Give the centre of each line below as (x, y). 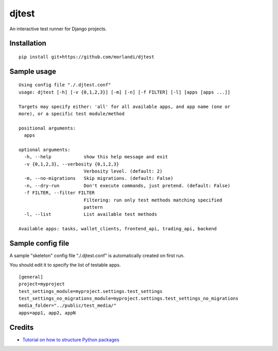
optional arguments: (45, 150)
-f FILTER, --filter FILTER (59, 193)
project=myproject (42, 284)
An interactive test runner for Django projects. (58, 29)
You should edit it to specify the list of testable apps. (65, 265)
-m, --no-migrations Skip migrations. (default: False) (99, 178)
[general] (31, 277)
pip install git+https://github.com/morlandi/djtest (86, 57)
